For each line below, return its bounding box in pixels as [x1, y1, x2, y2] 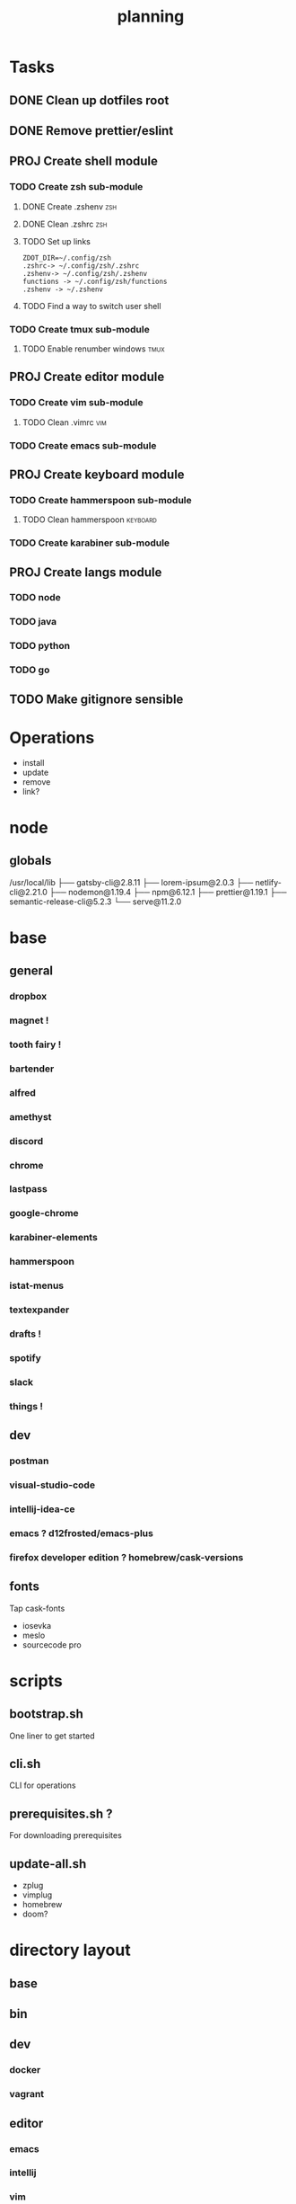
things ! [9, 1400, 43, 1412]
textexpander [9, 1303, 70, 1316]
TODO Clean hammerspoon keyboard [22, 514, 157, 525]
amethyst [9, 1110, 52, 1123]
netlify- [255, 876, 283, 887]
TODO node [9, 591, 61, 604]
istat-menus [9, 1279, 65, 1292]
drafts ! [9, 1328, 42, 1340]
